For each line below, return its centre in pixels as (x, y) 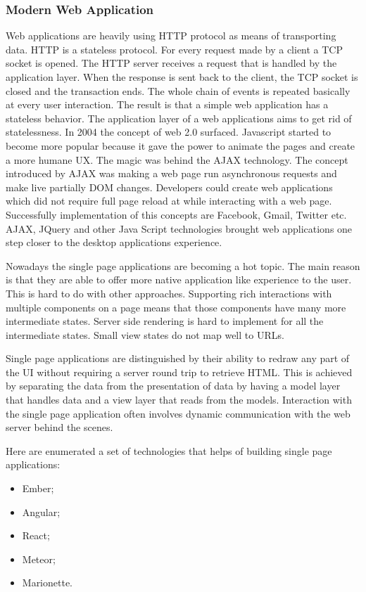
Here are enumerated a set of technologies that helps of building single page (169, 450)
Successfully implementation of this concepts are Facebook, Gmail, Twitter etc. (176, 214)
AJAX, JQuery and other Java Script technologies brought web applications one (179, 228)
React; (36, 535)
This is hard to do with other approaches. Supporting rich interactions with (169, 293)
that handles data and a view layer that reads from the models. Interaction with (179, 400)
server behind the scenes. (59, 427)
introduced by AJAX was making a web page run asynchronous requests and (171, 173)
